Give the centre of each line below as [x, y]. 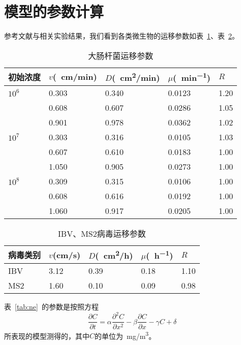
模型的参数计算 [54, 11]
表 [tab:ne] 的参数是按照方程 [51, 307]
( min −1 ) [192, 77]
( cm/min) [75, 77]
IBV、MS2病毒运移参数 [102, 234]
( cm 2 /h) [114, 255]
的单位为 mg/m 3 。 [125, 335]
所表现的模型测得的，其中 [47, 336]
